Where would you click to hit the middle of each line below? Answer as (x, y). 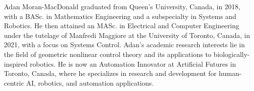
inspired (16, 64)
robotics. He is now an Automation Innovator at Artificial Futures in (133, 64)
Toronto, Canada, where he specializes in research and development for (110, 73)
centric (14, 82)
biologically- (232, 54)
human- (230, 73)
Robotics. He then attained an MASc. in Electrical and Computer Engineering (122, 26)
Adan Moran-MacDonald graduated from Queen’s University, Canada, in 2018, (122, 6)
